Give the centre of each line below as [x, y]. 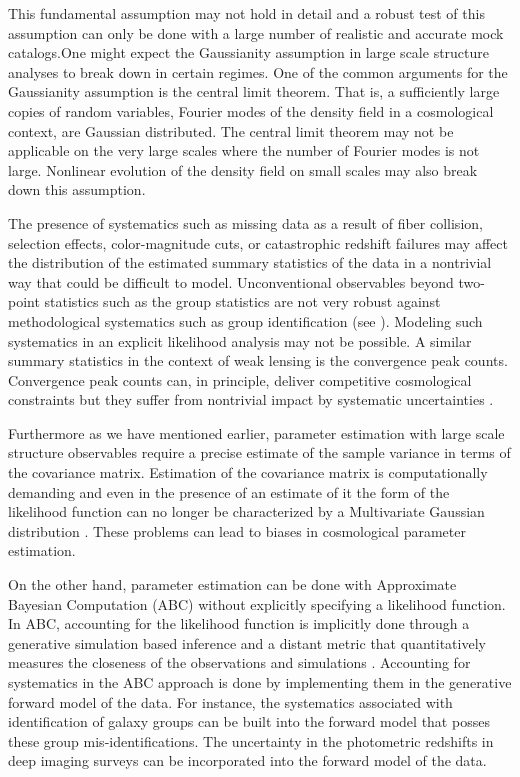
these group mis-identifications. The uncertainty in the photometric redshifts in [251, 740]
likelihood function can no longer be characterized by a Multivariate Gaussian [246, 511]
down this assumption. [77, 189]
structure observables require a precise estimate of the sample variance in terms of [259, 452]
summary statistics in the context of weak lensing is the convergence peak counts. [258, 360]
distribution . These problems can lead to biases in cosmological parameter [237, 530]
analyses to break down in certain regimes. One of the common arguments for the [258, 71]
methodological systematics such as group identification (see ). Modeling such [245, 320]
